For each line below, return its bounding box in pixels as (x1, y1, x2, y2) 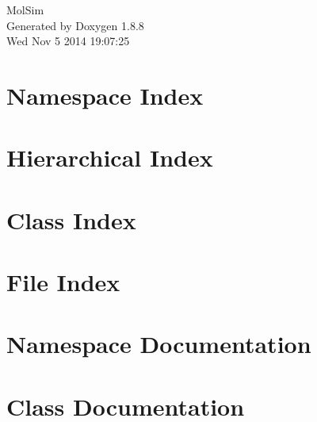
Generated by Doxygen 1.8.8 (6, 17, 144, 33)
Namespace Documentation (6, 328, 311, 360)
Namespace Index (6, 79, 204, 111)
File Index (6, 266, 120, 298)
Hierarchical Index (6, 141, 213, 174)
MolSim (6, 2, 44, 17)
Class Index (6, 203, 136, 236)
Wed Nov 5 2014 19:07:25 (6, 33, 130, 49)
